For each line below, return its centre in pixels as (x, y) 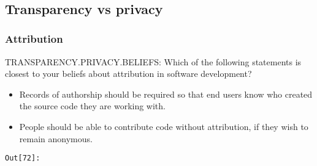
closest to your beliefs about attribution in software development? (128, 74)
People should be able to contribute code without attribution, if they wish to (164, 126)
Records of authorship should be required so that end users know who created (166, 94)
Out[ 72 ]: (23, 158)
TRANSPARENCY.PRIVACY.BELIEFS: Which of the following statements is (153, 61)
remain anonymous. (56, 138)
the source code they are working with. (92, 106)
